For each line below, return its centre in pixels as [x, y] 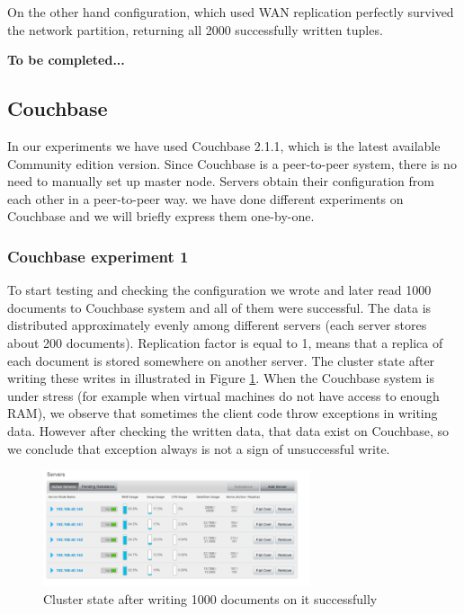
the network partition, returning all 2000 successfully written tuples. [195, 29]
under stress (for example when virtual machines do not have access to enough [223, 395]
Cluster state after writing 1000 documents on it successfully [210, 599]
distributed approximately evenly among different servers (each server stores [217, 325]
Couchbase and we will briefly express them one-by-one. [161, 216]
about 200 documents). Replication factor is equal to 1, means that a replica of [225, 342]
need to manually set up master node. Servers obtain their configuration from [221, 181]
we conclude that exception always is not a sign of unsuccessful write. [199, 448]
